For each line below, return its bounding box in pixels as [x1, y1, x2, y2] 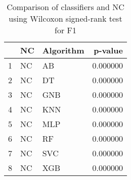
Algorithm [42, 44, 84, 56]
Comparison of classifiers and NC [7, 1, 124, 13]
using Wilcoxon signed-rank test [9, 13, 122, 24]
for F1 [55, 24, 76, 36]
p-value [94, 44, 123, 56]
